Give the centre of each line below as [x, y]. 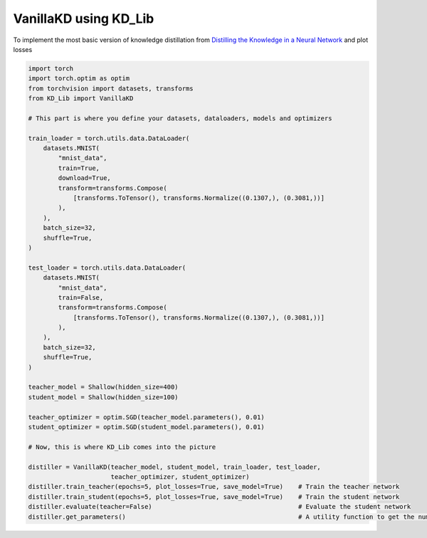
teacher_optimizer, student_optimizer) [180, 476]
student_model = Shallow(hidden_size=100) [103, 397]
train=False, [81, 297]
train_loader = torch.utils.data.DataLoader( [109, 138]
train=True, [79, 168]
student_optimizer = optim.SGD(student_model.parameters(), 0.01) [146, 427]
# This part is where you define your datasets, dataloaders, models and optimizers [180, 118]
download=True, [85, 178]
